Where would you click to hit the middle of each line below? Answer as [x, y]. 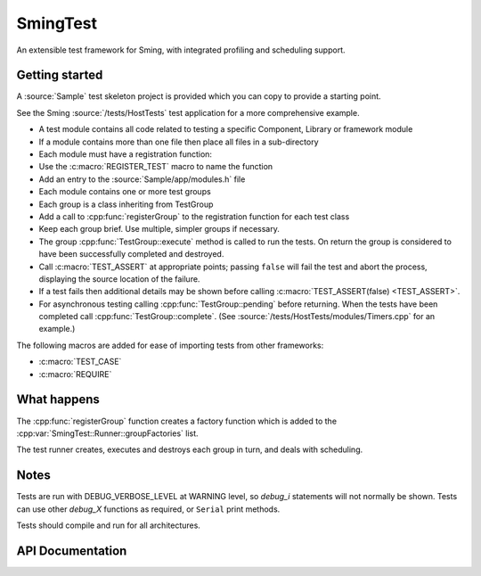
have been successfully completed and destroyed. [131, 254]
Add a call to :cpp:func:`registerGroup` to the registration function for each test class [194, 216]
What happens [58, 400]
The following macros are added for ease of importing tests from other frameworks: [170, 345]
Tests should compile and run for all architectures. [108, 525]
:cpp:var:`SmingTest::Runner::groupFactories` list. [108, 433]
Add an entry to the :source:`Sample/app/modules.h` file [142, 179]
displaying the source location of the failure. [119, 279]
